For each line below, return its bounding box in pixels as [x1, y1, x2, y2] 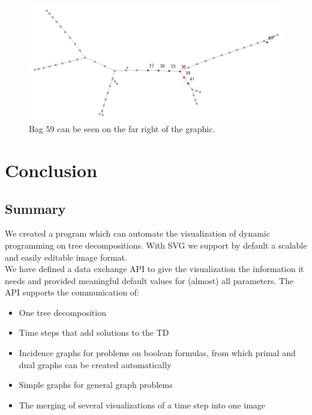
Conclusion [5, 157, 98, 182]
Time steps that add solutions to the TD [19, 326, 169, 339]
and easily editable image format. [5, 250, 127, 263]
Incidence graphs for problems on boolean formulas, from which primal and [19, 347, 296, 359]
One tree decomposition [19, 306, 106, 318]
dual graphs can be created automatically [19, 358, 172, 371]
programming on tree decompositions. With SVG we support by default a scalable [5, 238, 307, 251]
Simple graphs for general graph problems [19, 378, 173, 391]
